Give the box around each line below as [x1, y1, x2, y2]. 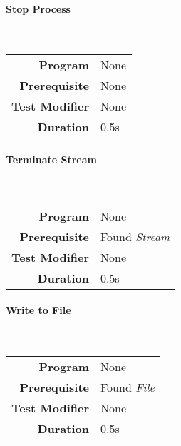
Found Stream [100, 228, 170, 245]
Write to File [6, 303, 71, 318]
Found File [100, 379, 155, 396]
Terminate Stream [6, 151, 97, 166]
